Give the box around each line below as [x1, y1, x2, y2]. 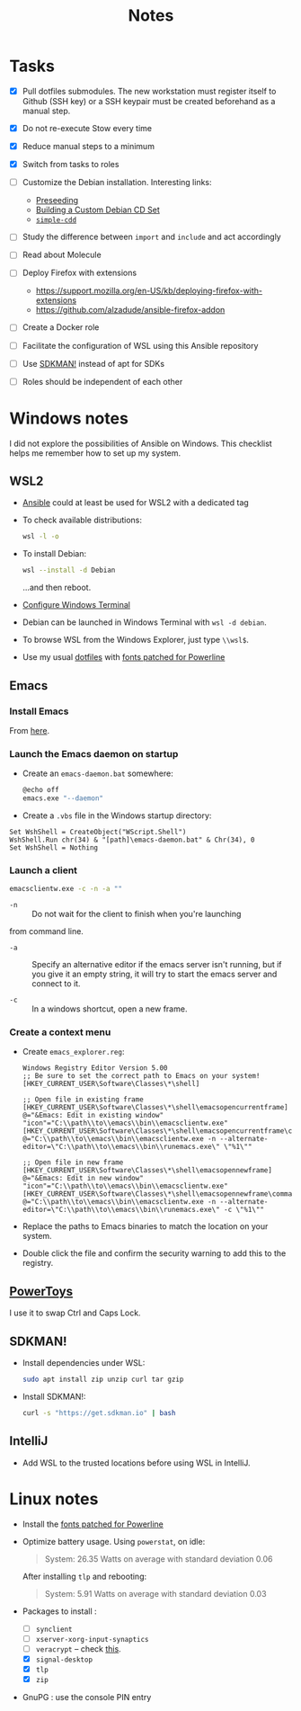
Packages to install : [22, 1606, 97, 1617]
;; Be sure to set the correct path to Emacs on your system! [22, 1072, 261, 1081]
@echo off [22, 786, 60, 795]
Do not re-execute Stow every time [22, 123, 153, 133]
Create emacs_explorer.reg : [22, 1047, 125, 1057]
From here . [9, 725, 50, 735]
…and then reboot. [22, 582, 92, 593]
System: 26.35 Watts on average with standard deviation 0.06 [44, 1553, 273, 1564]
